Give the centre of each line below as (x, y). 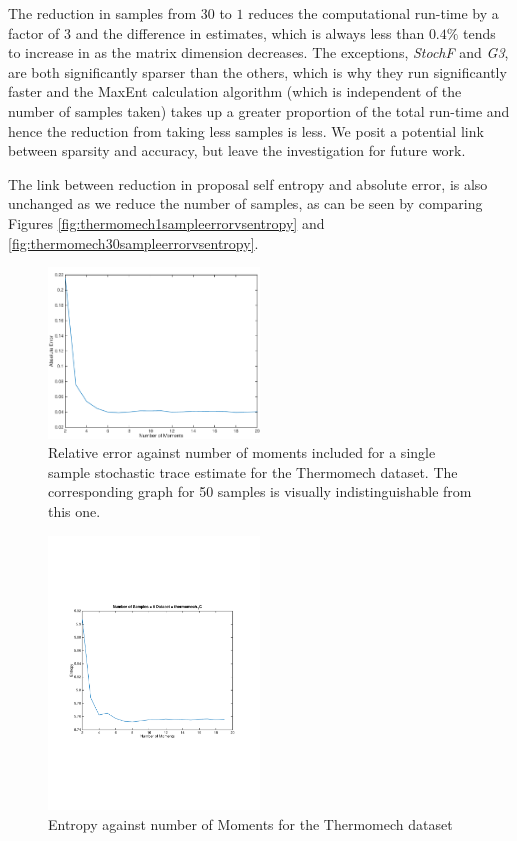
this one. (74, 510)
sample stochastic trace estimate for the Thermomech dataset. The (253, 471)
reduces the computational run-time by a (373, 13)
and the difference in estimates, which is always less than (250, 32)
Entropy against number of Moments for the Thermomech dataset (250, 823)
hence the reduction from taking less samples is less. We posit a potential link (246, 130)
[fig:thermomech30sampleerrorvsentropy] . (133, 242)
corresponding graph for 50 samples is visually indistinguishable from (260, 491)
